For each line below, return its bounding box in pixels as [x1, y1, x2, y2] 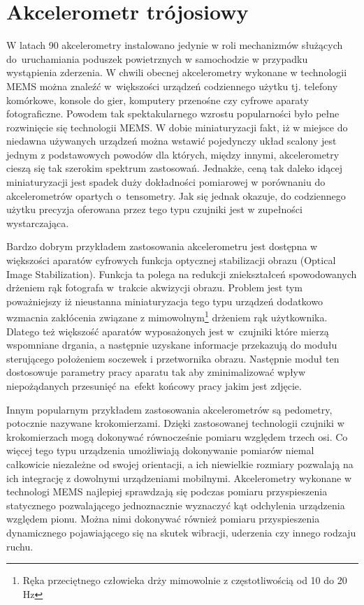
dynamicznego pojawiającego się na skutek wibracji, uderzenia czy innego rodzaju [6, 525, 356, 539]
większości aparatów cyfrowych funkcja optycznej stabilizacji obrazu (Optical [6, 253, 336, 268]
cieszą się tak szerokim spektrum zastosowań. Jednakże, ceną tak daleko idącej [6, 161, 342, 175]
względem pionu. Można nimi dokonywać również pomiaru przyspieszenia [6, 511, 320, 526]
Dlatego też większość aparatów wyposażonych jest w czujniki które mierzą [6, 323, 329, 338]
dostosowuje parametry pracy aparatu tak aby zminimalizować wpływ [6, 365, 306, 379]
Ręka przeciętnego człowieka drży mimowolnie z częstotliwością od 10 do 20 [22, 573, 347, 588]
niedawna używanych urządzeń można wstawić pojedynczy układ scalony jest [6, 133, 337, 148]
